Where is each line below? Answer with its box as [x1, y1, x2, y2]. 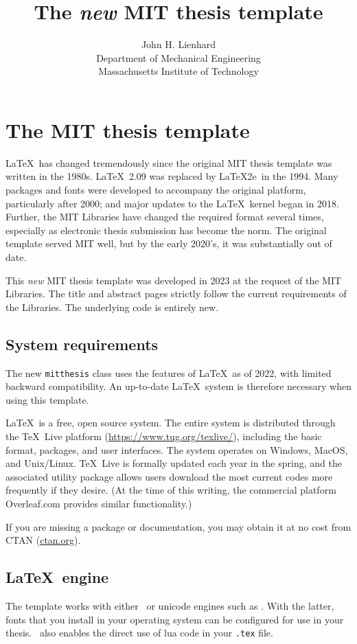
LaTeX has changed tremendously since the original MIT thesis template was [5, 155, 332, 170]
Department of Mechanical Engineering [96, 50, 261, 65]
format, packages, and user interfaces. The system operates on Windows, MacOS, [5, 442, 348, 457]
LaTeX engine [5, 566, 109, 588]
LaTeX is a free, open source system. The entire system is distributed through [5, 415, 336, 430]
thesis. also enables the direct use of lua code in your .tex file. [5, 625, 273, 640]
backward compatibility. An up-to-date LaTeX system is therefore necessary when [5, 379, 352, 393]
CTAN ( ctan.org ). [5, 533, 81, 547]
